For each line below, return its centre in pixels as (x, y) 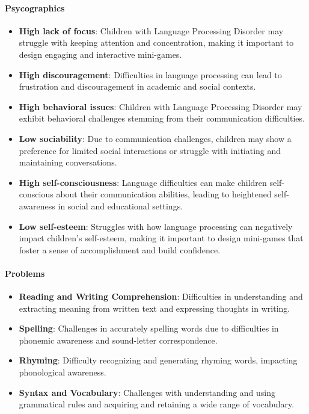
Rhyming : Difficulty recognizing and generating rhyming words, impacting (158, 360)
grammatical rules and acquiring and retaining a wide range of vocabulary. (157, 404)
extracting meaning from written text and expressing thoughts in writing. (154, 308)
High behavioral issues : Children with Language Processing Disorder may (161, 106)
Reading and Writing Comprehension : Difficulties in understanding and (161, 296)
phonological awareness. (63, 372)
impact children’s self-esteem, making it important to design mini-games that (161, 238)
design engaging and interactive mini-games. (100, 54)
